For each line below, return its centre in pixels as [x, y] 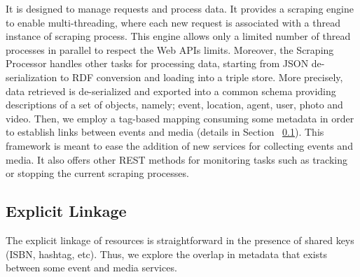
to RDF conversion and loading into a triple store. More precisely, [201, 77]
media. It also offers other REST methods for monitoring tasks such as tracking [176, 159]
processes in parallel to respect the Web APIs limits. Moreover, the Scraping [170, 49]
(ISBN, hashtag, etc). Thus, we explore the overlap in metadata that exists [167, 254]
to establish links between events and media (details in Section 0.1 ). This [165, 132]
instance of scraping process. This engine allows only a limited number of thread [178, 36]
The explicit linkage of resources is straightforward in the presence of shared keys [180, 240]
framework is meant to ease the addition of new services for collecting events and [179, 145]
